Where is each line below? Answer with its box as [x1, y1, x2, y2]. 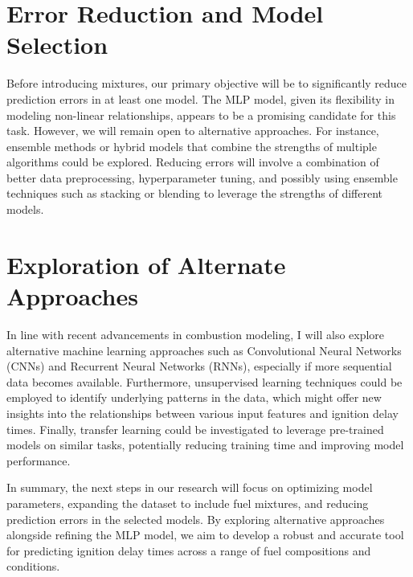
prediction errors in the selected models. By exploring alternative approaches [6, 510, 385, 527]
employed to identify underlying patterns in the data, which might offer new [6, 389, 382, 406]
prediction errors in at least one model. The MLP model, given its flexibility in [6, 90, 395, 107]
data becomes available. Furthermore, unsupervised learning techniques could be [6, 373, 403, 390]
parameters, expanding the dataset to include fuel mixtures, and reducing [6, 494, 369, 511]
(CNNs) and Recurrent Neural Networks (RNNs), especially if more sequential [6, 358, 392, 374]
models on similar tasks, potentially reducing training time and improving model [6, 436, 404, 453]
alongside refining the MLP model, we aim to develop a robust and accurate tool [6, 526, 404, 543]
